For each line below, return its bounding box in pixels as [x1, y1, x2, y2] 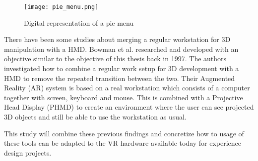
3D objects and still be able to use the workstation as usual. [4, 112, 187, 121]
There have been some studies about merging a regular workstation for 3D [4, 34, 231, 44]
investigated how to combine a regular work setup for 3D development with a [4, 63, 239, 74]
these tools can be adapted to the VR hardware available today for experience [4, 138, 242, 148]
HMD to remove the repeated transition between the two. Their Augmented [4, 73, 235, 83]
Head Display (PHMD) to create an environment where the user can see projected [4, 102, 254, 112]
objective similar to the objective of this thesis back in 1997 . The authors [4, 53, 227, 64]
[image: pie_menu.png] [24, 3, 99, 10]
